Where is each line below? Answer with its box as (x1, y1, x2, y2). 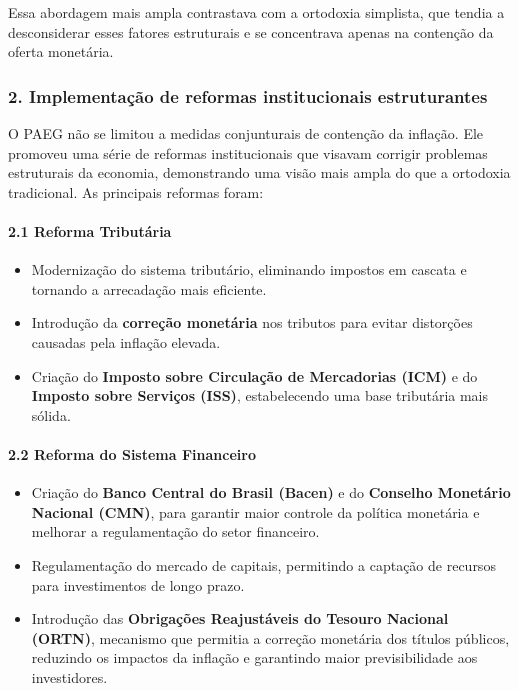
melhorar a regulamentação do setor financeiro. (31, 521, 320, 542)
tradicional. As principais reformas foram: (8, 181, 264, 202)
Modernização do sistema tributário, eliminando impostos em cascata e (31, 259, 467, 280)
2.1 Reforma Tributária (8, 220, 172, 241)
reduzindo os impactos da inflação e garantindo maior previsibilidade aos (31, 647, 478, 668)
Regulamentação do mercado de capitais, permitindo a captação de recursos (31, 554, 496, 575)
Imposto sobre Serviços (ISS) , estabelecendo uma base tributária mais (31, 385, 489, 406)
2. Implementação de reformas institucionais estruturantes (8, 83, 488, 108)
